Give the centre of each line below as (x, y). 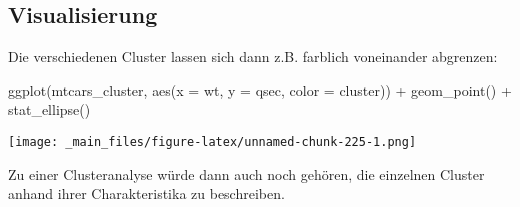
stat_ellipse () (49, 109)
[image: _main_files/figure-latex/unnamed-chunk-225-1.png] (212, 141)
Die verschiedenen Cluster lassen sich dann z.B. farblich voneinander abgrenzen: (253, 56)
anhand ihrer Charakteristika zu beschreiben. (146, 193)
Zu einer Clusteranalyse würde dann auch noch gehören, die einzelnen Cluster (246, 173)
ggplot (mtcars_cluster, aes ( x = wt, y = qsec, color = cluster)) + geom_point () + (260, 89)
